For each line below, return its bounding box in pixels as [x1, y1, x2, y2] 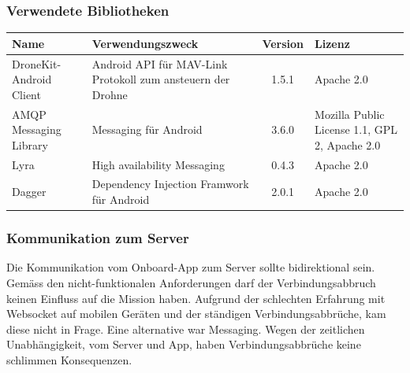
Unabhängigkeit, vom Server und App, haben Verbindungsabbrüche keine [6, 336, 361, 353]
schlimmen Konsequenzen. [6, 351, 132, 367]
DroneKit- [12, 55, 61, 72]
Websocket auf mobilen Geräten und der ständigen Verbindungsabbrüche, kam [6, 305, 386, 322]
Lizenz [315, 35, 350, 51]
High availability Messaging [91, 156, 225, 172]
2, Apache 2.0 [315, 136, 381, 153]
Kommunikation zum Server [6, 228, 189, 248]
